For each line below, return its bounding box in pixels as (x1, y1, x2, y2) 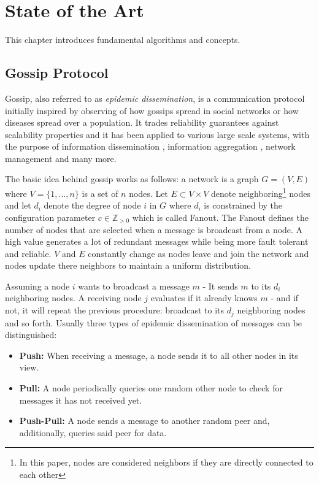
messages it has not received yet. (19, 393, 142, 406)
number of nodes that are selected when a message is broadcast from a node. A (5, 223, 303, 236)
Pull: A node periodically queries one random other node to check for (19, 381, 283, 394)
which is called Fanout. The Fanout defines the (132, 210, 309, 223)
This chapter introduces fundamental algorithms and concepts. (5, 33, 240, 46)
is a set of (82, 186, 118, 199)
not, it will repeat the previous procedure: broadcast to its (5, 304, 225, 317)
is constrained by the (204, 199, 283, 212)
